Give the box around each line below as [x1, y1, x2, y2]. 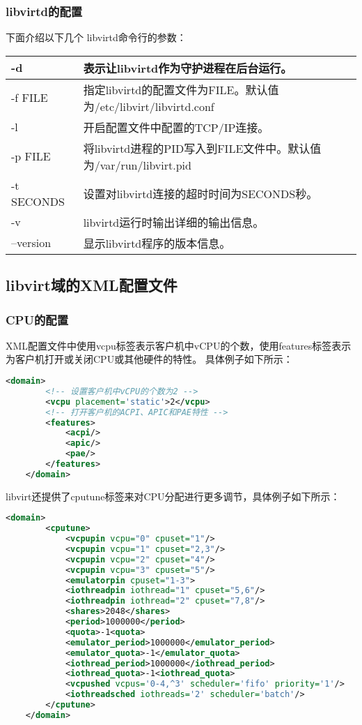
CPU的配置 [6, 311, 69, 328]
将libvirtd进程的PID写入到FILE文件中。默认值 [83, 140, 322, 156]
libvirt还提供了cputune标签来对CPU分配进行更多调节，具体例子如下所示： [6, 488, 340, 503]
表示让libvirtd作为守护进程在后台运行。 [83, 59, 292, 76]
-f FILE [11, 89, 48, 106]
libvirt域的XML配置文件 [6, 274, 178, 296]
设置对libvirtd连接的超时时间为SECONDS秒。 [83, 185, 318, 202]
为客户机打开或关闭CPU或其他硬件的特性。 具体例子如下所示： [6, 352, 293, 366]
